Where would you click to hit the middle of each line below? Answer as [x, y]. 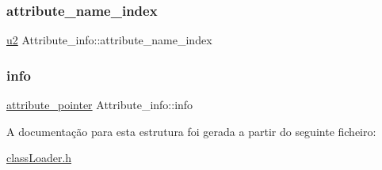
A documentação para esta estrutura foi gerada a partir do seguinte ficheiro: [191, 131]
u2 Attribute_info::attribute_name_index [109, 40]
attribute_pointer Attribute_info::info [100, 105]
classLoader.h [39, 158]
